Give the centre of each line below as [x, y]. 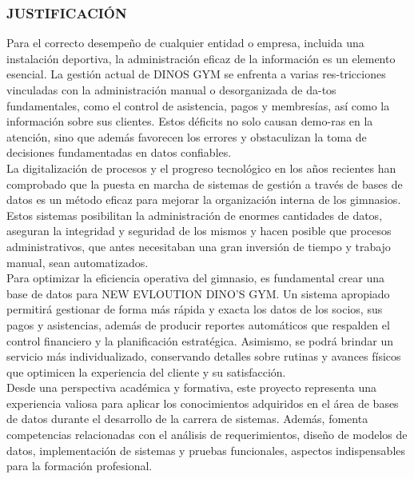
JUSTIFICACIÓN [67, 12]
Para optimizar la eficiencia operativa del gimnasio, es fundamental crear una [196, 278]
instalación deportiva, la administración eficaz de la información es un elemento [201, 58]
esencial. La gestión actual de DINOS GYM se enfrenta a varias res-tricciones [196, 74]
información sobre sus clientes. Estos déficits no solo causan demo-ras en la [190, 121]
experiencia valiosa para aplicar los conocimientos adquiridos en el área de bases [203, 403]
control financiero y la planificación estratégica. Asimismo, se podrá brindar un [200, 340]
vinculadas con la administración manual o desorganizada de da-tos [171, 90]
